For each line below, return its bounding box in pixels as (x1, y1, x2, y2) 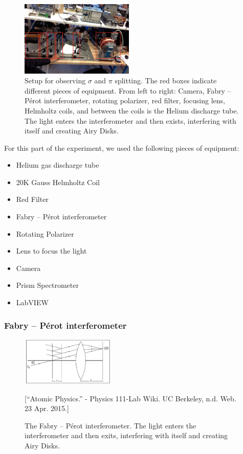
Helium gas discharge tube (16, 160, 99, 170)
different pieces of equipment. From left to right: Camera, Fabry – (25, 85, 231, 96)
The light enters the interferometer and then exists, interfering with (25, 115, 236, 126)
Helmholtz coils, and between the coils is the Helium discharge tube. (25, 105, 239, 116)
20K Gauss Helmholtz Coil (16, 176, 100, 187)
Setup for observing (25, 75, 86, 86)
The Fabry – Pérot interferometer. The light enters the (25, 420, 196, 430)
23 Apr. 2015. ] (25, 403, 69, 414)
